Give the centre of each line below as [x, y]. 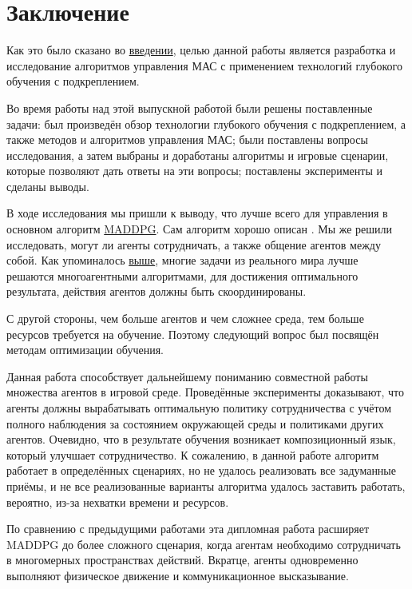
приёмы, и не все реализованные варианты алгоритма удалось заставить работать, [206, 486]
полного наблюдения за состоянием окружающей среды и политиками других [195, 423]
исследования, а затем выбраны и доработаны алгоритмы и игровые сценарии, [198, 155]
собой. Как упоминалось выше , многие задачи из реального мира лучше [182, 260]
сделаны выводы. [48, 186]
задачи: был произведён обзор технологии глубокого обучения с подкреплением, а [206, 123]
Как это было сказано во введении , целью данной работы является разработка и [201, 50]
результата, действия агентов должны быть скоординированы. [156, 291]
